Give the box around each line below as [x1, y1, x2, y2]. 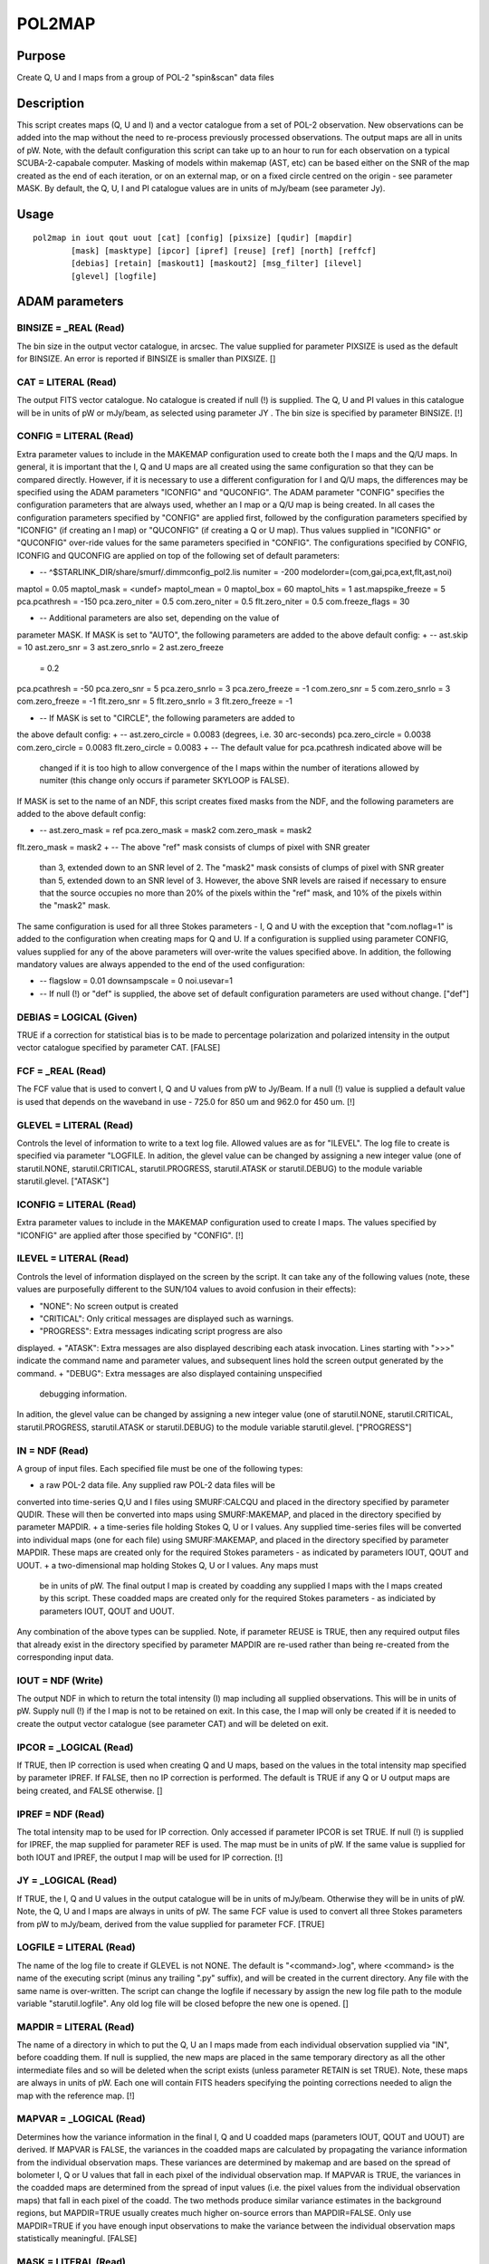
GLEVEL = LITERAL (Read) [16, 1118, 134, 1131]
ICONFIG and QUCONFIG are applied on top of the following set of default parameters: [16, 550, 340, 561]
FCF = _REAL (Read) [16, 1065, 107, 1078]
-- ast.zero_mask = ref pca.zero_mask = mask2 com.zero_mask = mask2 [39, 825, 312, 836]
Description [16, 95, 85, 110]
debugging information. [39, 1388, 128, 1399]
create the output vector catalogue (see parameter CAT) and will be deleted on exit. [16, 1718, 329, 1729]
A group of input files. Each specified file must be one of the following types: [16, 1463, 303, 1473]
